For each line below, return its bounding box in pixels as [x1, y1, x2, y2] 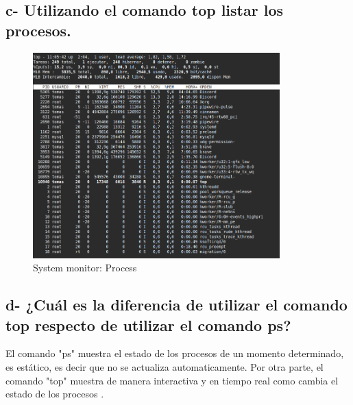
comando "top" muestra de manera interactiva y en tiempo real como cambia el [5, 373, 339, 387]
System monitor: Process [33, 260, 137, 275]
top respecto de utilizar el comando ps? [5, 314, 291, 335]
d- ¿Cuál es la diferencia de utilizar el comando [5, 294, 348, 315]
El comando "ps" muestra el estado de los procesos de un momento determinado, [5, 346, 344, 360]
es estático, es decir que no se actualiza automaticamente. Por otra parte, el [5, 359, 324, 373]
